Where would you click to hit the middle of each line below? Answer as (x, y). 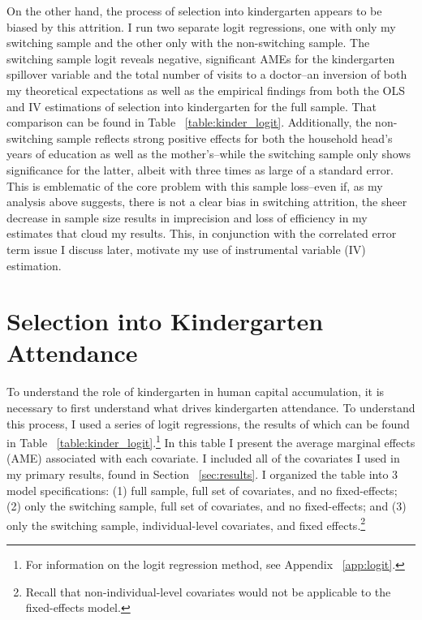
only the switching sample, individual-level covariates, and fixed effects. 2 (186, 523)
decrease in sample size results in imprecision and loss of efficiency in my (187, 217)
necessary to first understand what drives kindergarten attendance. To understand (211, 407)
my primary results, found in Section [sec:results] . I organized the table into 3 (202, 474)
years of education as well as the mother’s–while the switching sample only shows (209, 154)
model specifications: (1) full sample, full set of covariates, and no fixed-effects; (202, 490)
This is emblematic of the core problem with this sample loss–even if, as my (195, 185)
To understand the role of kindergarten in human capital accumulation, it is (196, 392)
